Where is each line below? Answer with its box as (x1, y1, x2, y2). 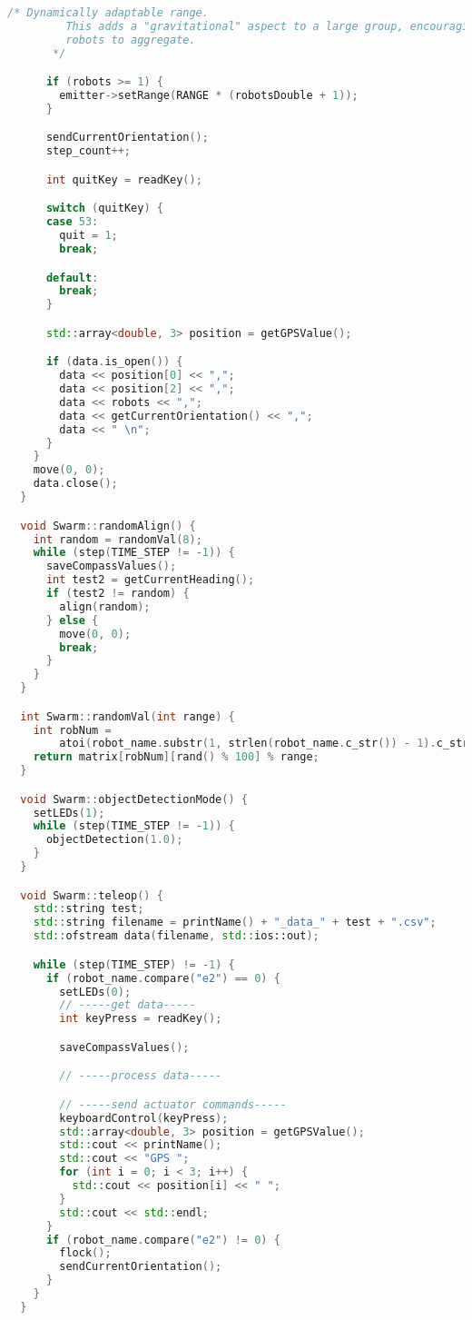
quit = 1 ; (59, 229, 118, 243)
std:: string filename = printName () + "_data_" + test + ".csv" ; (33, 916, 437, 929)
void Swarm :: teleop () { (20, 888, 163, 902)
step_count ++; (45, 144, 132, 158)
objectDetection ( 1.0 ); (45, 833, 183, 847)
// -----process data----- (59, 1069, 222, 1083)
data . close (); (33, 477, 118, 491)
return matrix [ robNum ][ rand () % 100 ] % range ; (33, 750, 320, 764)
